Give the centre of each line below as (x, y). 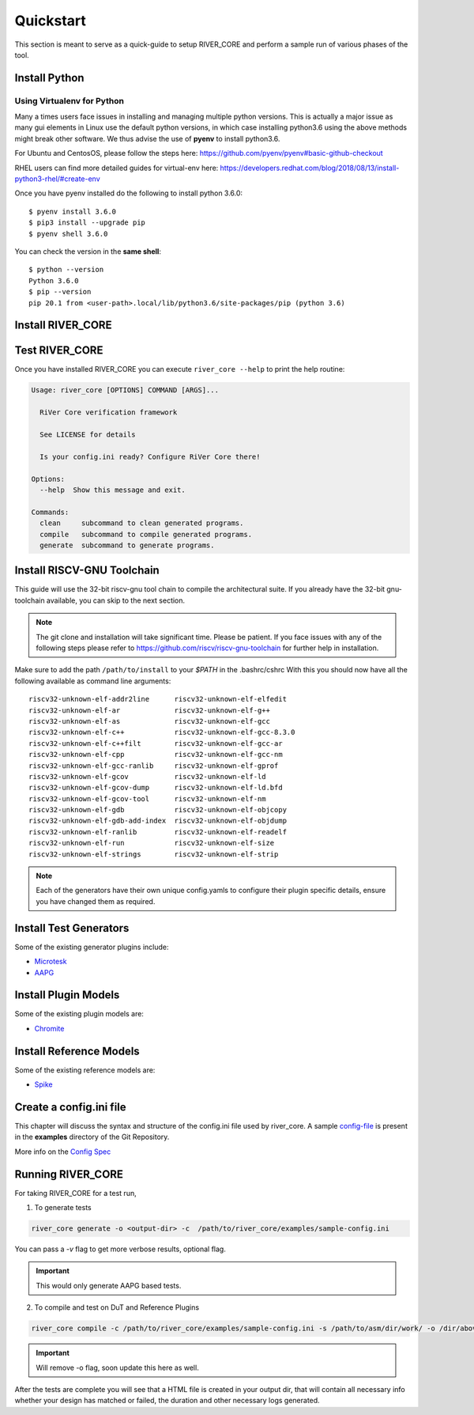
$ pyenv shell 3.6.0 (68, 234)
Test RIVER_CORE (59, 351)
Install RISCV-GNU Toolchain (87, 571)
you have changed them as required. (96, 901)
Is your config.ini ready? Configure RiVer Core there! (150, 456)
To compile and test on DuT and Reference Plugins (117, 1307)
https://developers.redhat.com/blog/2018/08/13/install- (310, 168)
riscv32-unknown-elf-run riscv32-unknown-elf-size (152, 843)
